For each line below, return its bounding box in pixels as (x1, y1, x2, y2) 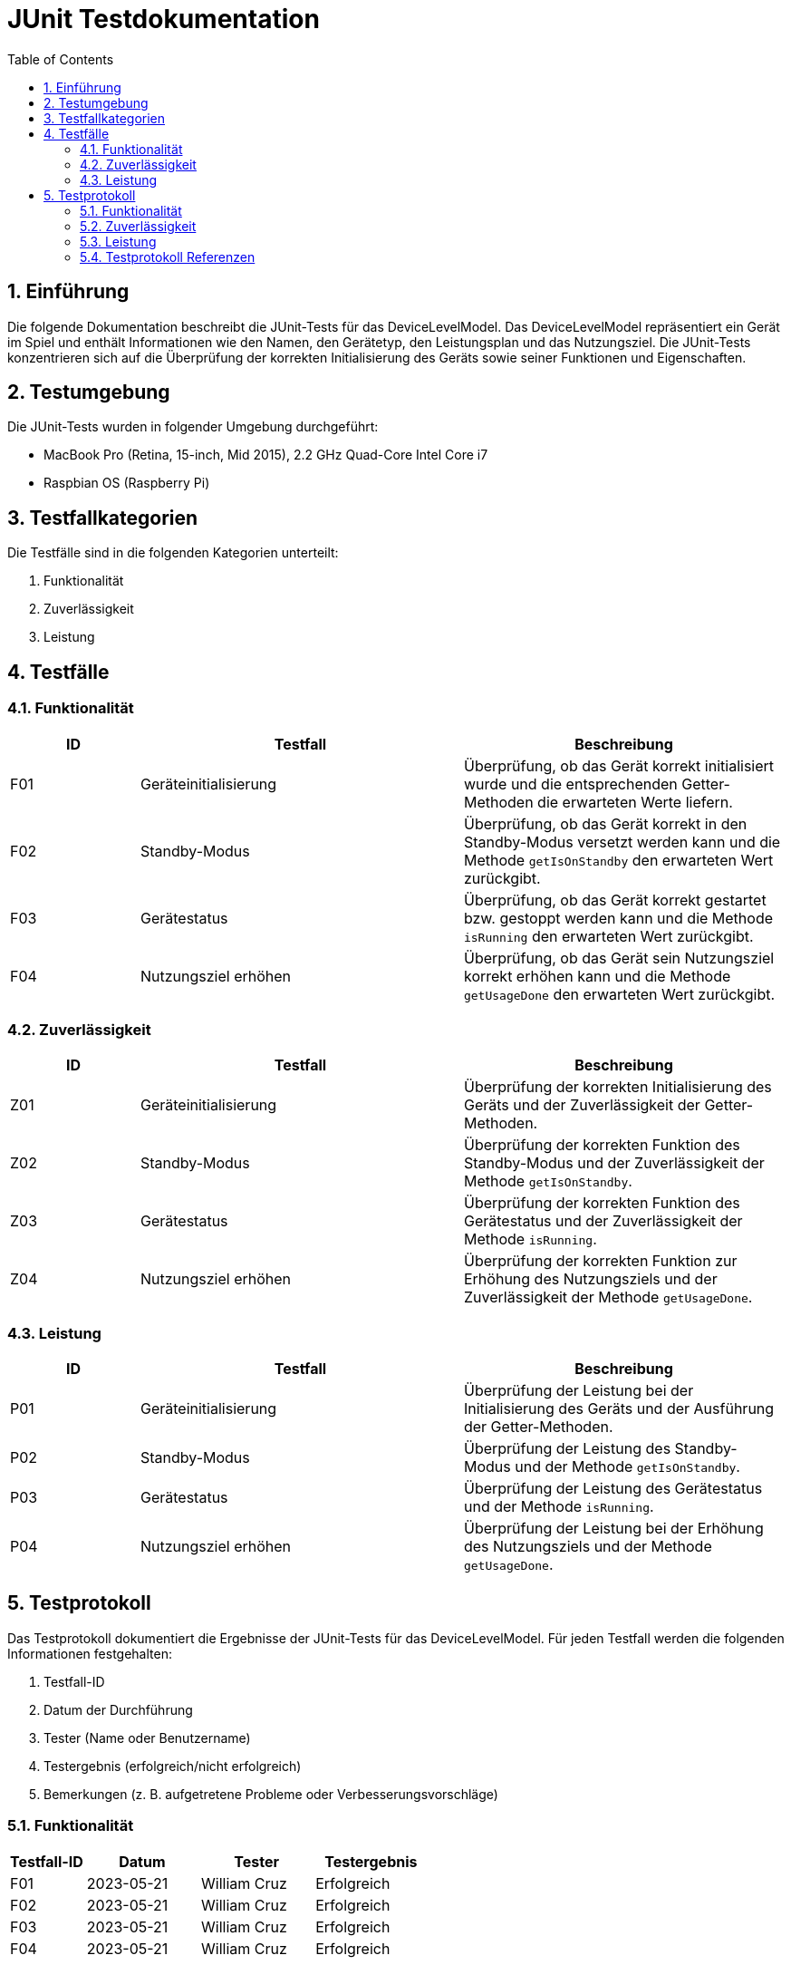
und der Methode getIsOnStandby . (515, 1457, 740, 1476)
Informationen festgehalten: (7, 1645, 172, 1661)
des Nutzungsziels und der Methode (463, 1537, 712, 1555)
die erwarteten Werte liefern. (537, 792, 733, 811)
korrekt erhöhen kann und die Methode (463, 966, 731, 985)
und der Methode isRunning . (463, 1497, 654, 1515)
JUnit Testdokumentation (7, 4, 320, 34)
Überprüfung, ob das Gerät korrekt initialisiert (463, 756, 775, 775)
